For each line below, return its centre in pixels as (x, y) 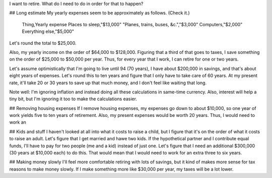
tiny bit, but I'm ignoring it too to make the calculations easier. (73, 99)
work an (18, 122)
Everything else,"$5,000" (48, 32)
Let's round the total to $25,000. (43, 43)
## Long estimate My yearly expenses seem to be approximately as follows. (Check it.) (99, 13)
